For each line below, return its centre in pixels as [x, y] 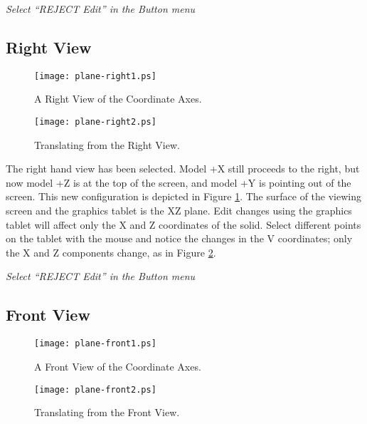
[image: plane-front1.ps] [95, 344]
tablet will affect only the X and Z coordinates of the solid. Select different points [183, 224]
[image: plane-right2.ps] [95, 122]
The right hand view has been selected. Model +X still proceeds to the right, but [183, 169]
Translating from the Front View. [107, 412]
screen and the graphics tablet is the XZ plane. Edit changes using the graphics [179, 211]
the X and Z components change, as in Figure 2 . [111, 252]
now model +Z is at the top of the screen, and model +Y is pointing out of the [179, 182]
